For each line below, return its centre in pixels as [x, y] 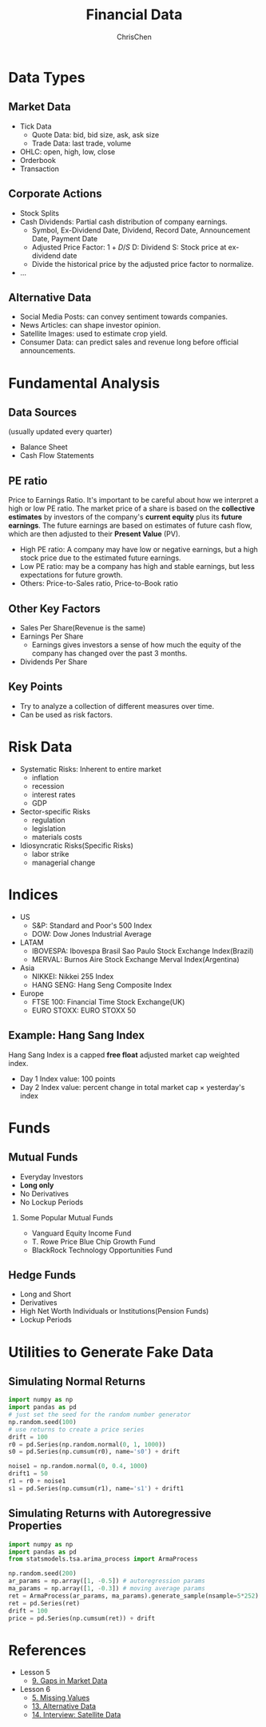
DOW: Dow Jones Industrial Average [91, 933]
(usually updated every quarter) [61, 432]
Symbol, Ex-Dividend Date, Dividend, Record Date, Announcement [141, 230]
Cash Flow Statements [57, 456]
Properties [35, 1526]
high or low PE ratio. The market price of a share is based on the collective [132, 508]
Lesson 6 [35, 1689]
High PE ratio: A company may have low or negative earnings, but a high [139, 550]
